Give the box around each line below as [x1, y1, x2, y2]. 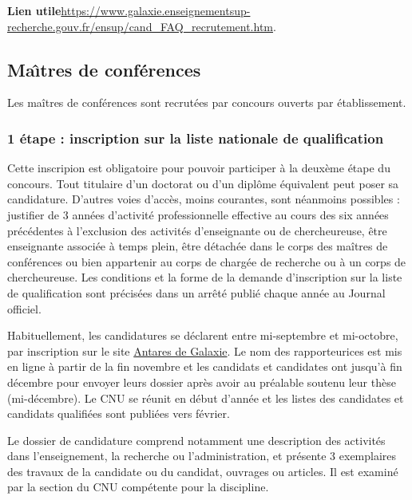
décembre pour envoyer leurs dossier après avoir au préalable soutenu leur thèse [7, 373, 396, 390]
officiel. [7, 300, 42, 317]
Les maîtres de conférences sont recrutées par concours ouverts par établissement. [7, 94, 406, 111]
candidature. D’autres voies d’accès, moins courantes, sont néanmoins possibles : [7, 191, 400, 207]
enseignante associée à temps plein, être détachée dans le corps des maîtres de [7, 238, 388, 254]
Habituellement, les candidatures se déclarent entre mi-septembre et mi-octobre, [7, 327, 398, 344]
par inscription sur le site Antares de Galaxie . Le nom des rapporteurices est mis [7, 342, 402, 359]
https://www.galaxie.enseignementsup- [61, 2, 251, 18]
